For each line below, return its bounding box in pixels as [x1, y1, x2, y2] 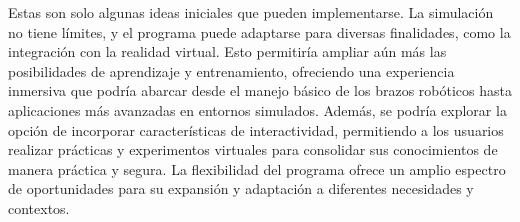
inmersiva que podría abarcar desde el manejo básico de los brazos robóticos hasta [8, 80, 512, 101]
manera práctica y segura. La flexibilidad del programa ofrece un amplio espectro [8, 158, 506, 179]
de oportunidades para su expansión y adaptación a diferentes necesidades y [8, 178, 474, 199]
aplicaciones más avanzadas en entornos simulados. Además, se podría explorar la [8, 99, 507, 120]
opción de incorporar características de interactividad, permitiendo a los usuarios [8, 119, 504, 140]
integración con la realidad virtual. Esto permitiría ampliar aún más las [8, 41, 447, 62]
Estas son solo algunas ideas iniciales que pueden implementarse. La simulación [8, 2, 494, 22]
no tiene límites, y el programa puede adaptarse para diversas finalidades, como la [8, 21, 511, 42]
